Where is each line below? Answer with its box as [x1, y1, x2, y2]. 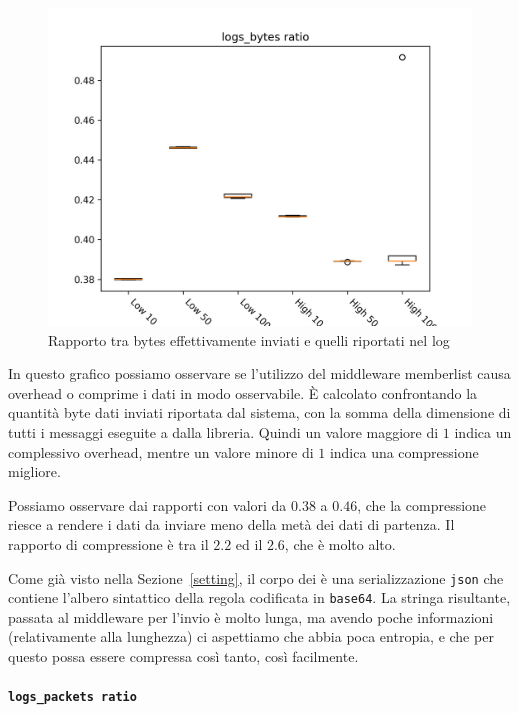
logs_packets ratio [8, 690, 137, 705]
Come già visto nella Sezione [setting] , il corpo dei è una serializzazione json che [8, 567, 504, 588]
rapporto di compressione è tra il [8, 533, 209, 554]
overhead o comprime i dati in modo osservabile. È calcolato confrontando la [8, 382, 478, 403]
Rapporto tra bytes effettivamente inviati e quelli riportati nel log [48, 329, 450, 350]
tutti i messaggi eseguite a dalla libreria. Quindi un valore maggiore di [8, 421, 439, 442]
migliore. [8, 461, 61, 482]
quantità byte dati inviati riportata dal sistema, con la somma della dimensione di [8, 402, 511, 423]
